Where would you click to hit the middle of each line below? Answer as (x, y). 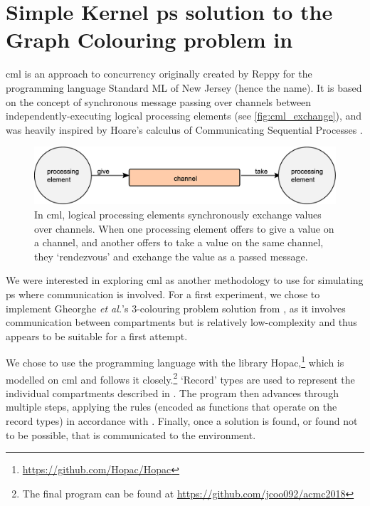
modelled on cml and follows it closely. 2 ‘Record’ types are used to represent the (180, 378)
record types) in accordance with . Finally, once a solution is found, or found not (182, 421)
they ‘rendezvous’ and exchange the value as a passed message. (171, 256)
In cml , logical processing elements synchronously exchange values (178, 215)
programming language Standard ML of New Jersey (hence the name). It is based (184, 87)
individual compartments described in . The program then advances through (172, 392)
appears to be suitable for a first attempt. (97, 336)
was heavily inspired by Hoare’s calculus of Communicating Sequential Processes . (184, 129)
